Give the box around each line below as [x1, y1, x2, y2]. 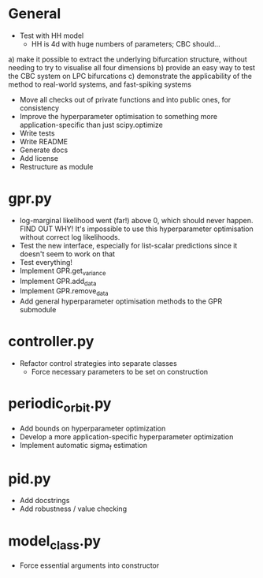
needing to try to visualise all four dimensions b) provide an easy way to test [8, 62, 256, 72]
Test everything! [19, 257, 73, 267]
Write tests [19, 128, 55, 138]
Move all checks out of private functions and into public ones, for [19, 95, 232, 104]
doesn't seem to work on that [19, 249, 116, 259]
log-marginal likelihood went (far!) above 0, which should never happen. [19, 215, 254, 225]
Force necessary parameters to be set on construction [31, 367, 209, 377]
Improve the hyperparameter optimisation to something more [19, 111, 218, 121]
